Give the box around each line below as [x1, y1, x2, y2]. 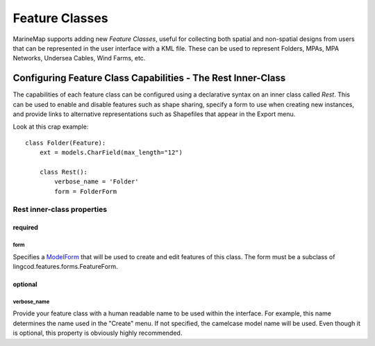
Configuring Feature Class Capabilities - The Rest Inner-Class [12, 72, 286, 84]
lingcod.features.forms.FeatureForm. [12, 263, 118, 271]
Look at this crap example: [12, 122, 89, 131]
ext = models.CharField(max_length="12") [39, 149, 183, 156]
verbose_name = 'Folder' [54, 178, 139, 186]
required [12, 223, 38, 232]
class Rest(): [39, 167, 88, 176]
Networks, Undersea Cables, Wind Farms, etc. [12, 54, 146, 63]
